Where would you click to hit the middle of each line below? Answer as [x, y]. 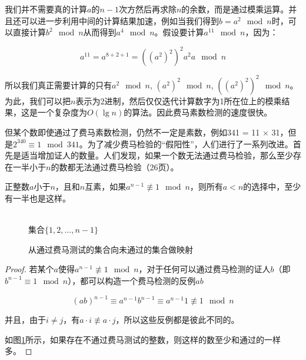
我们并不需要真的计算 [46, 9]
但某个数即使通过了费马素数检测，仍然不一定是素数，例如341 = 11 [132, 132]
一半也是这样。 [41, 198]
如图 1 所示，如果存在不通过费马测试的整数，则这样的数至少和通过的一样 [143, 339]
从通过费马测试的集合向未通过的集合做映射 [111, 249]
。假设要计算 [179, 32]
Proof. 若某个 [29, 269]
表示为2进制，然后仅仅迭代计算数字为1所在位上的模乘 [179, 100]
